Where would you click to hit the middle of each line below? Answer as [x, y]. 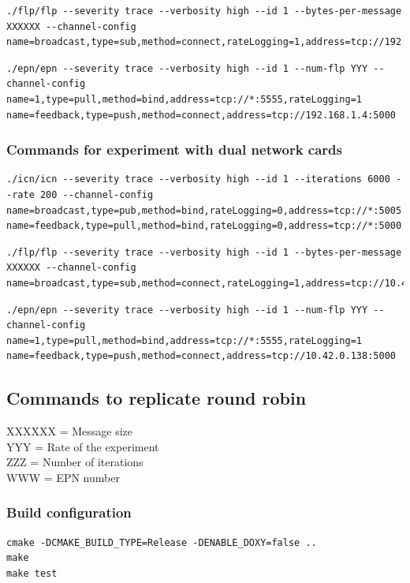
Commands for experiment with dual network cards [174, 149]
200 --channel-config [97, 194]
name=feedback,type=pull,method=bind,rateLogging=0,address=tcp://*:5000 [204, 226]
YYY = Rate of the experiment [83, 446]
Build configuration [69, 512]
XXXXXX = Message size [70, 431]
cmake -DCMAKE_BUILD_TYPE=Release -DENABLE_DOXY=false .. [162, 542]
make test [32, 573]
